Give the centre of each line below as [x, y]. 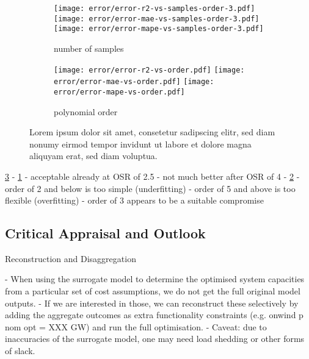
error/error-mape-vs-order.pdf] [119, 92]
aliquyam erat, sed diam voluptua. [93, 156]
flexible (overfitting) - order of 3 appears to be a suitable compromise [134, 200]
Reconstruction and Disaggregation [71, 258]
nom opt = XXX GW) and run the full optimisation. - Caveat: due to [136, 326]
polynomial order [86, 111]
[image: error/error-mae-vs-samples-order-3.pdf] [157, 19]
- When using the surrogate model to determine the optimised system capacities [155, 279]
